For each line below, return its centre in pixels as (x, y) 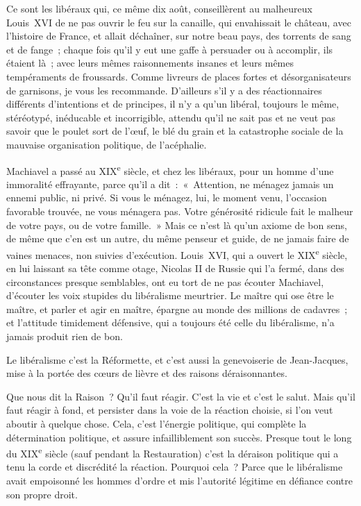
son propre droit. (42, 494)
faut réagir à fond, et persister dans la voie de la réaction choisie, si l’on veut (170, 410)
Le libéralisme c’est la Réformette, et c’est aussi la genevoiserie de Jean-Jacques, (177, 359)
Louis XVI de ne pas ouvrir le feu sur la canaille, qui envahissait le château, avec (179, 22)
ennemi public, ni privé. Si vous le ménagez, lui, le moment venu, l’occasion (167, 197)
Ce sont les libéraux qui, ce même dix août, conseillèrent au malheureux (159, 8)
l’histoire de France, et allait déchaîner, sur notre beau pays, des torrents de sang (179, 36)
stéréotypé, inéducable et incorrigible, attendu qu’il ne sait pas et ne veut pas (171, 117)
